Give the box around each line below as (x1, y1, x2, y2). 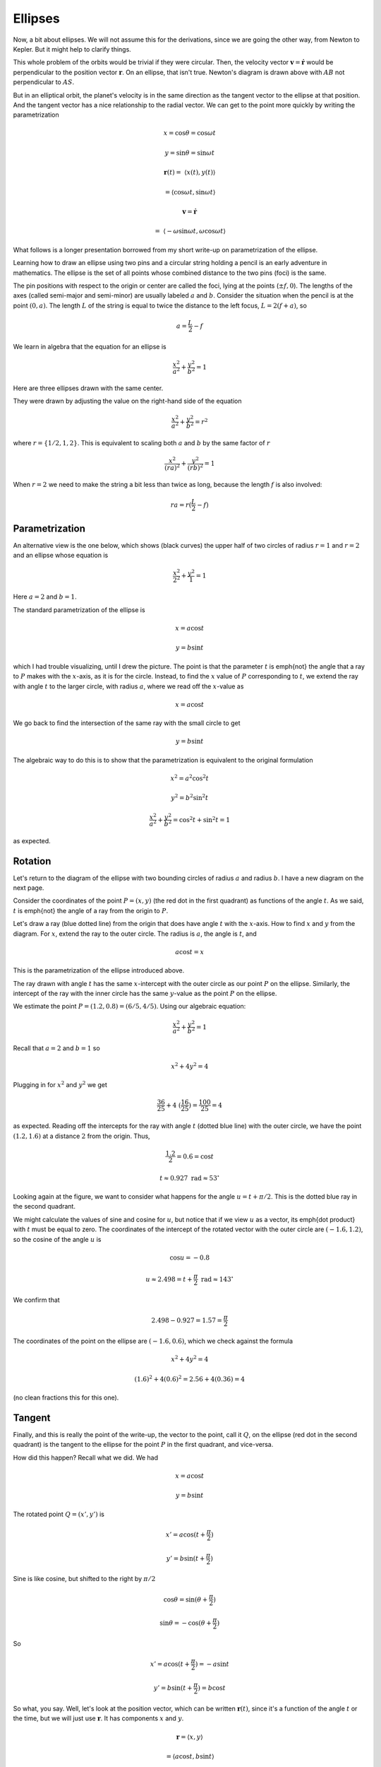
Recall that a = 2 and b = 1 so (13, 1043, 100, 1052)
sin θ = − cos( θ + (159, 1619, 212, 1627)
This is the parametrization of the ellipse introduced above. (13, 966, 185, 975)
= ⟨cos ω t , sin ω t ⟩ (164, 188, 216, 196)
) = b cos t (198, 1684, 226, 1692)
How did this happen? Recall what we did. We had (13, 1453, 159, 1462)
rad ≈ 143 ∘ (201, 1274, 234, 1283)
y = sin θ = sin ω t (164, 148, 215, 157)
